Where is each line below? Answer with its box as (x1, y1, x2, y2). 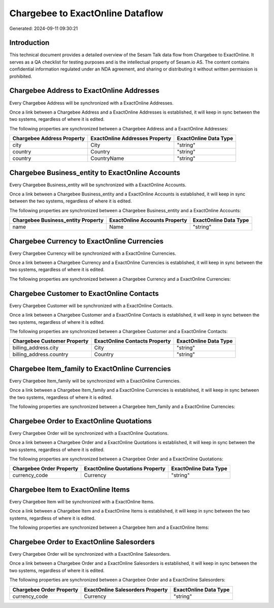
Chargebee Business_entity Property (12, 217, 104, 224)
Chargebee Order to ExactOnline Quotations (9, 417, 152, 425)
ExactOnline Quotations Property (84, 465, 166, 472)
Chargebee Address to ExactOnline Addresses (9, 86, 160, 95)
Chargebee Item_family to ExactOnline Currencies (9, 364, 171, 373)
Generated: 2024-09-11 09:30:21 (9, 25, 78, 31)
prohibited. (9, 73, 32, 79)
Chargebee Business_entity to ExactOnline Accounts (9, 168, 181, 177)
